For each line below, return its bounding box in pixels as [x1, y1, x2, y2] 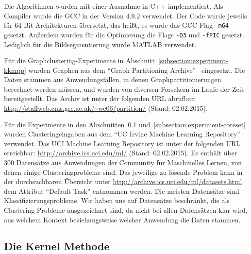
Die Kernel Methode [4, 238, 110, 253]
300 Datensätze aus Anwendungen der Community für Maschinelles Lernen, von [4, 157, 242, 168]
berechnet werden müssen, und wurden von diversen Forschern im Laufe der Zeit [4, 84, 244, 94]
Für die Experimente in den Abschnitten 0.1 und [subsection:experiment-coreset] [4, 119, 246, 129]
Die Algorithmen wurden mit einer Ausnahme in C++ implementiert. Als [4, 1, 223, 11]
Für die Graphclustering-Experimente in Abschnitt [4, 55, 155, 66]
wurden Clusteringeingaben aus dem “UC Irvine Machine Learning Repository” [4, 129, 240, 139]
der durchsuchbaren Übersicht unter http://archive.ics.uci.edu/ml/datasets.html [4, 176, 242, 186]
